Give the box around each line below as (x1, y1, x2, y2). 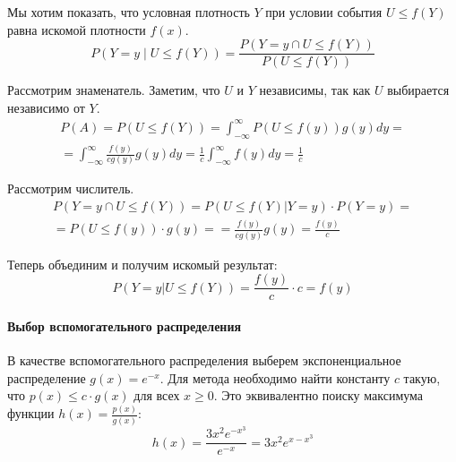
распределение (7, 368, 86, 387)
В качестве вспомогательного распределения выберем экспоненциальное (7, 351, 401, 370)
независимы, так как (259, 81, 371, 99)
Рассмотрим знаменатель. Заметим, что (7, 81, 220, 99)
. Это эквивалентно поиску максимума (213, 386, 424, 405)
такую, (403, 368, 441, 387)
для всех (133, 386, 180, 405)
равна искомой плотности (7, 20, 146, 38)
